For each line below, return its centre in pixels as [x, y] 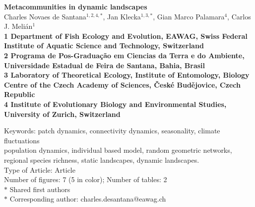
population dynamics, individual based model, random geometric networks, [118, 150]
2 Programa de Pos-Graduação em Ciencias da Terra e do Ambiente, [124, 55]
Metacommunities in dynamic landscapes [76, 6]
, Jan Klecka [122, 16]
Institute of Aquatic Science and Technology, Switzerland [104, 46]
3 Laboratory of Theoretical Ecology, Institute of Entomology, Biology [127, 75]
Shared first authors [40, 189]
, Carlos [239, 16]
